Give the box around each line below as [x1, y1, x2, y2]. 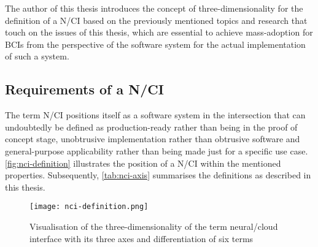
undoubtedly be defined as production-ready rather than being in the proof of [5, 120, 298, 133]
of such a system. [5, 50, 69, 63]
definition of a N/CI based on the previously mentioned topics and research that [5, 13, 308, 26]
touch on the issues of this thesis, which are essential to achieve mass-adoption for [5, 26, 313, 39]
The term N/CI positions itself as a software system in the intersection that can [5, 108, 306, 121]
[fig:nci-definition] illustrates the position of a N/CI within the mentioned [5, 156, 281, 169]
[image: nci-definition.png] [29, 202, 149, 211]
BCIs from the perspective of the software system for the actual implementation [5, 37, 306, 50]
